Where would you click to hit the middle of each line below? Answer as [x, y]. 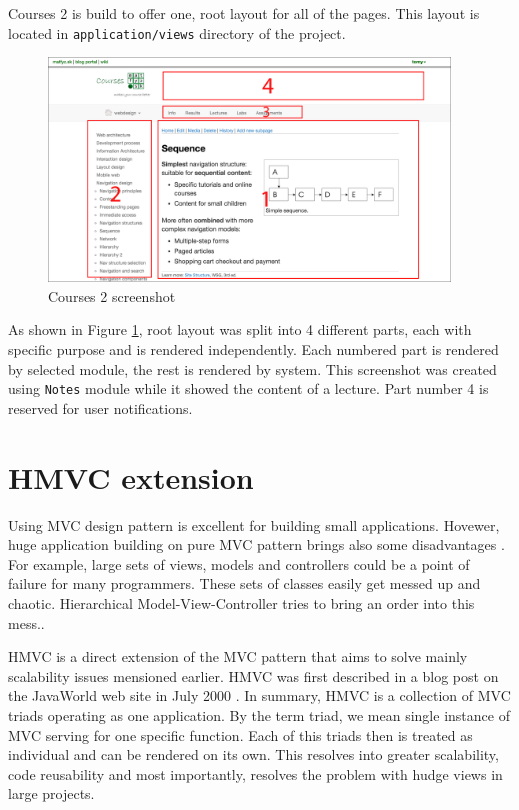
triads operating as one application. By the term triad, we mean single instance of [259, 714]
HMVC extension [131, 476]
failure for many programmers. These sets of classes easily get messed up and [244, 583]
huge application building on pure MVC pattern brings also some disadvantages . [256, 544]
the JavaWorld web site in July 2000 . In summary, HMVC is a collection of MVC [259, 695]
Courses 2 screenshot [112, 295]
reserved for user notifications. [100, 407]
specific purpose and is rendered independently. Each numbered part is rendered [253, 349]
